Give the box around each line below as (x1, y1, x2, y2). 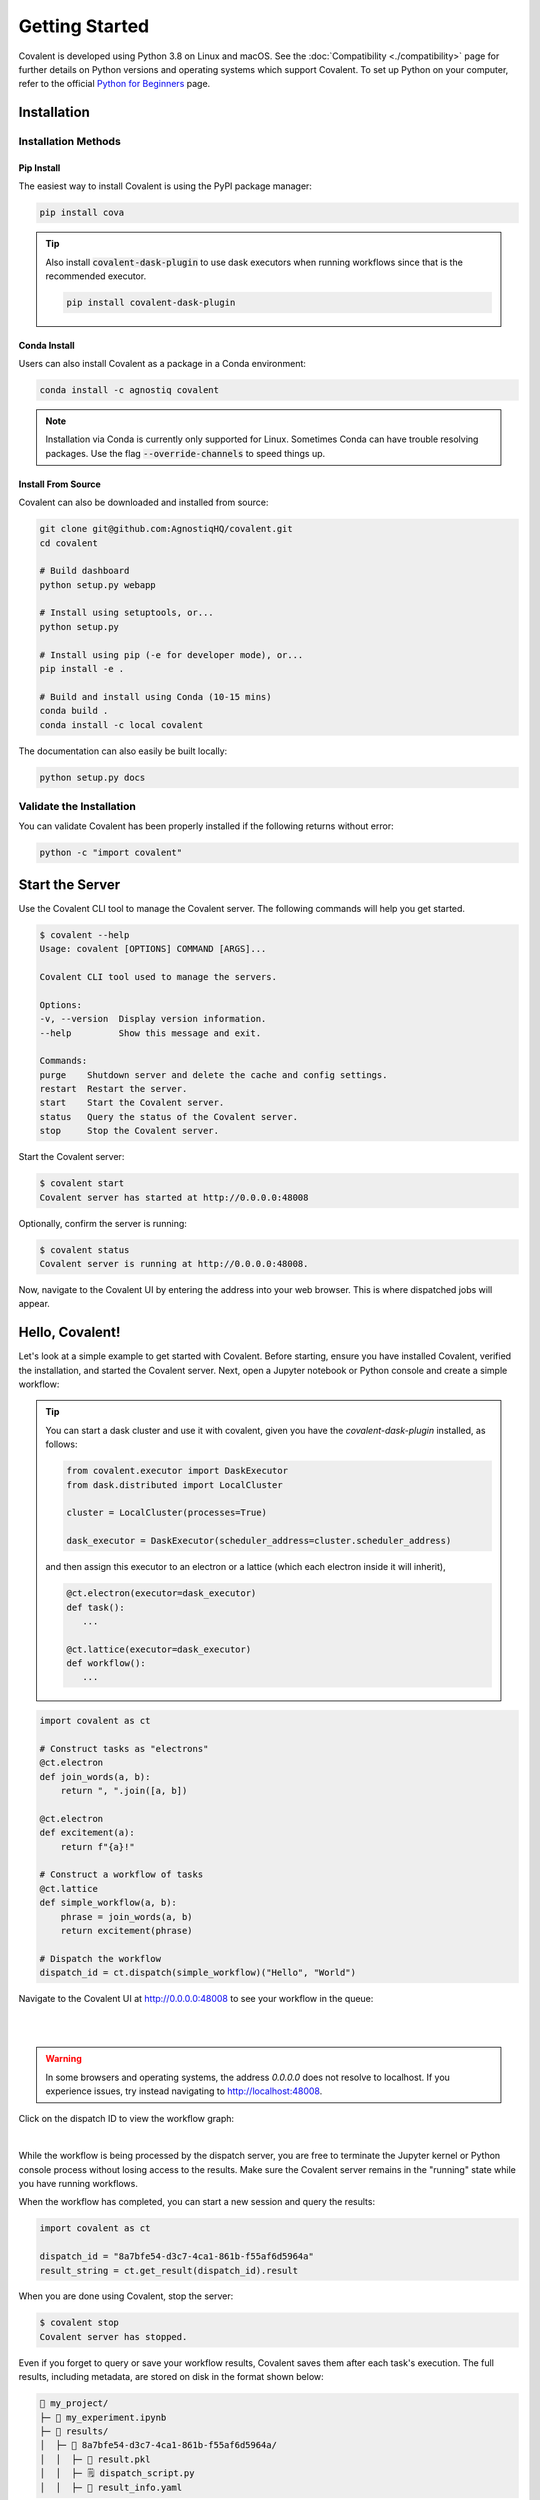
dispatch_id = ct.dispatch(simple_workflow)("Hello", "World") (39, 1967, 357, 1979)
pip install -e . (39, 663, 125, 675)
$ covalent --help (39, 929, 130, 940)
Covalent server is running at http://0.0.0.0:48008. (39, 1258, 309, 1269)
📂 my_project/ (39, 2398, 109, 2409)
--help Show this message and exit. (39, 1027, 262, 1039)
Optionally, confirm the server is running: (18, 1217, 187, 1229)
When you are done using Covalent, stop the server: (18, 2290, 234, 2302)
